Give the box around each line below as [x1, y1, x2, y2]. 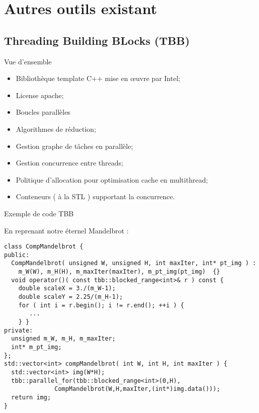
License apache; [16, 90, 64, 100]
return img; [11, 393, 51, 401]
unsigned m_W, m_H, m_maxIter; [11, 335, 116, 343]
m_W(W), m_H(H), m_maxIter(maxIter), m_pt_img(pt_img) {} [18, 268, 220, 276]
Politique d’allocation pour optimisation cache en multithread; [16, 174, 208, 185]
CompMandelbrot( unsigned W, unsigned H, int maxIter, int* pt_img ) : [11, 260, 256, 267]
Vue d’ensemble [4, 56, 52, 66]
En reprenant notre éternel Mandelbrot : [4, 225, 129, 235]
